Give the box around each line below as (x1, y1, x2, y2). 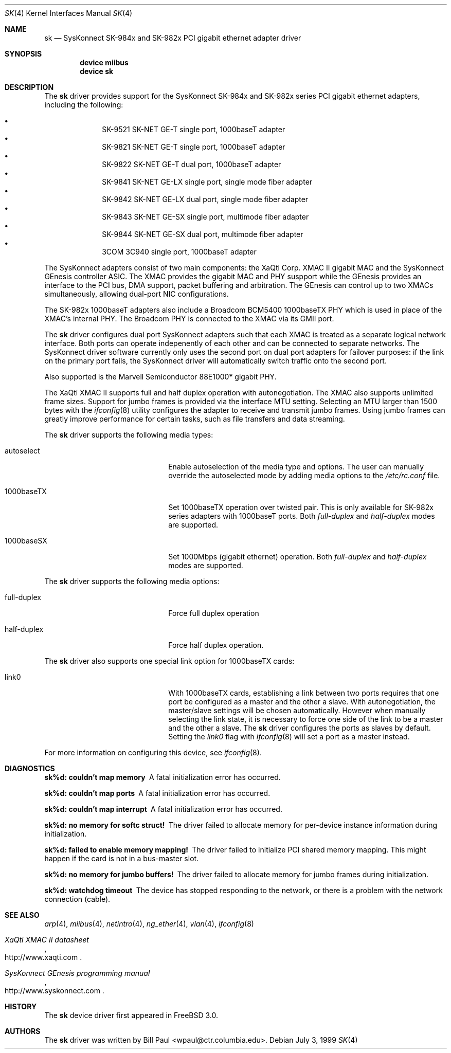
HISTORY (5, 1002, 37, 1011)
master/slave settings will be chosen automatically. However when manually (168, 706, 426, 715)
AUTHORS (5, 1027, 41, 1036)
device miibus (80, 58, 129, 67)
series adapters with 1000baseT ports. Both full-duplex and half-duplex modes (168, 512, 435, 520)
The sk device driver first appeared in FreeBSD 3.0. (44, 1011, 219, 1020)
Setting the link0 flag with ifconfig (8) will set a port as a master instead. (168, 732, 410, 741)
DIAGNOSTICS (5, 764, 55, 773)
